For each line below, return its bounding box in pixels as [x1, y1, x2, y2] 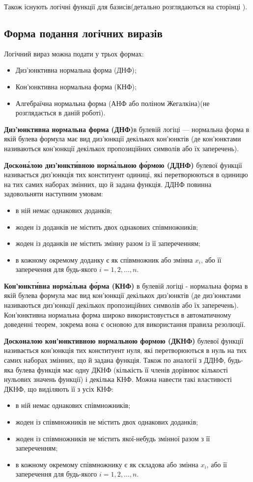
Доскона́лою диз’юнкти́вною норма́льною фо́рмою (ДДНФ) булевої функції [4, 160, 242, 170]
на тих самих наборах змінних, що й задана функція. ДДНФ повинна [4, 179, 212, 189]
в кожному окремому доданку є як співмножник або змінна [15, 254, 193, 265]
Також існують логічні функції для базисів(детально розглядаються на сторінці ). [4, 1, 248, 11]
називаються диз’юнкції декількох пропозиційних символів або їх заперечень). [4, 300, 239, 310]
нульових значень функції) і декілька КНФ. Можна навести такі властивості [4, 374, 232, 384]
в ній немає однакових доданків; [15, 205, 112, 215]
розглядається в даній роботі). [15, 107, 106, 118]
